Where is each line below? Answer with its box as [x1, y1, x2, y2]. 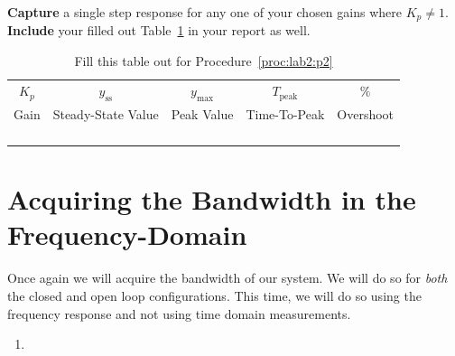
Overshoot [337, 104, 395, 123]
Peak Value [171, 104, 234, 123]
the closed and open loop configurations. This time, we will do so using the [7, 286, 422, 304]
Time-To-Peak [246, 104, 325, 123]
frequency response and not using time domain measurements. [7, 304, 351, 323]
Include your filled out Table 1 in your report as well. [7, 21, 311, 40]
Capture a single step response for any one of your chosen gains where [7, 3, 402, 21]
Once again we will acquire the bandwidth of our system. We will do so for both [7, 268, 448, 287]
